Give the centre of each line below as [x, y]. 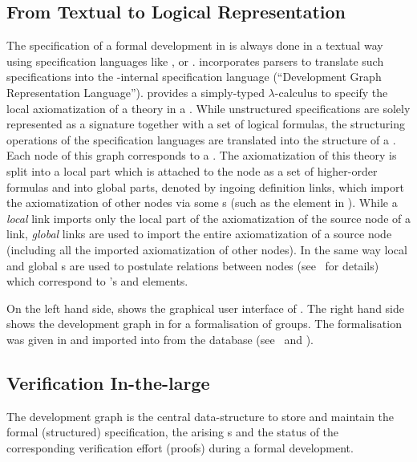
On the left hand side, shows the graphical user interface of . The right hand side [205, 308]
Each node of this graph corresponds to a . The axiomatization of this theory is [202, 155]
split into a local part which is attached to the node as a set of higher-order [192, 170]
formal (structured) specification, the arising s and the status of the [173, 432]
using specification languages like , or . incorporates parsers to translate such [195, 61]
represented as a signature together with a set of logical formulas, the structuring [206, 124]
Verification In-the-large [108, 382]
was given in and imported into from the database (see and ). [160, 339]
